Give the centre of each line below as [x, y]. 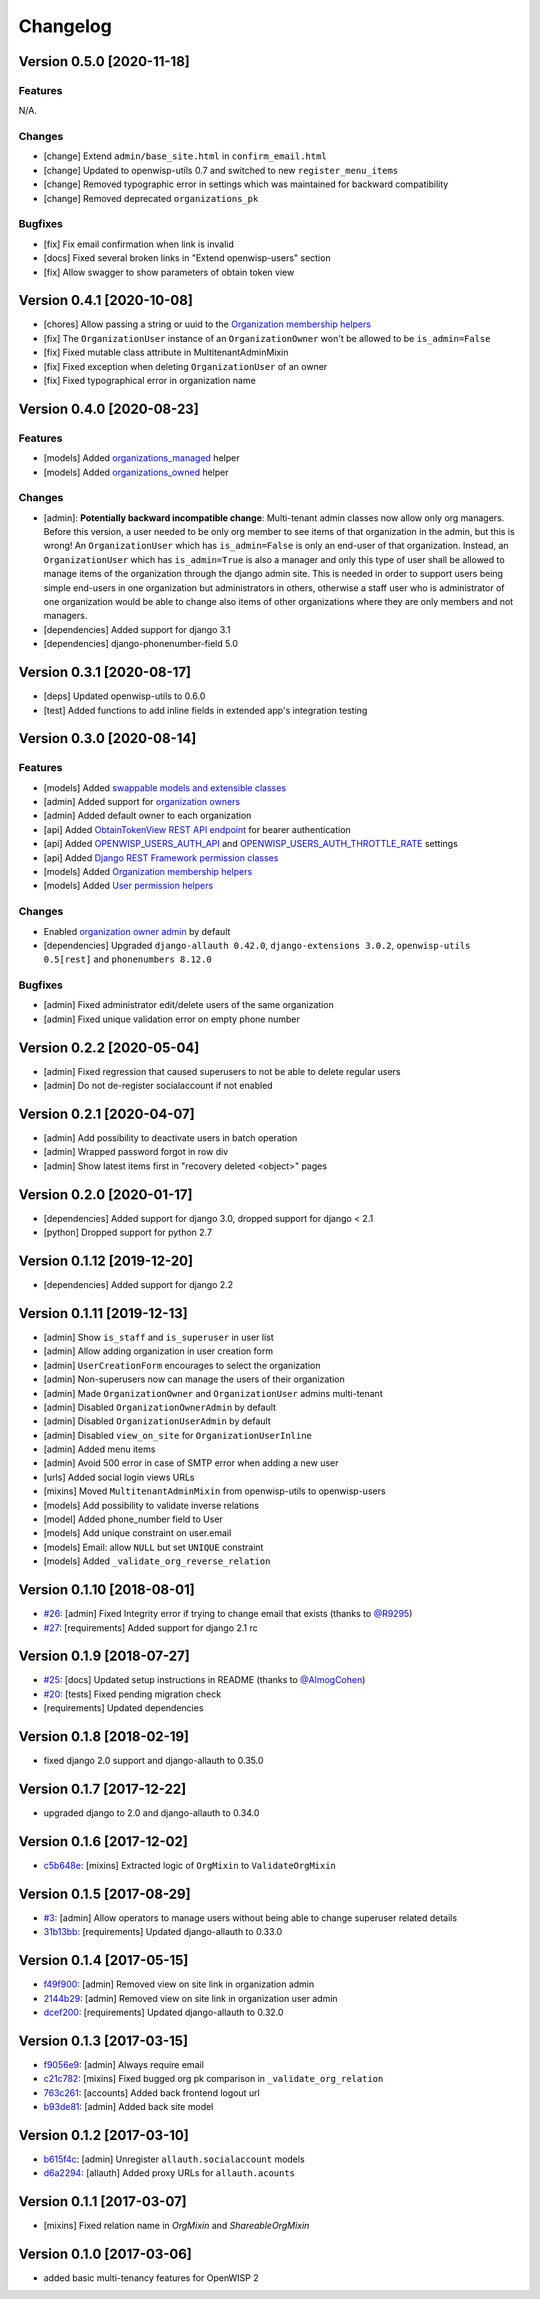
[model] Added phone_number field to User [133, 1519]
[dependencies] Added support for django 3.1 [137, 629]
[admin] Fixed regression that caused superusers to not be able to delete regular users [222, 1071]
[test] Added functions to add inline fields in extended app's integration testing [205, 710]
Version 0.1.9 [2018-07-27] [104, 1656]
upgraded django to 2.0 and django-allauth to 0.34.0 [151, 1813]
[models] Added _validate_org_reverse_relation [157, 1561]
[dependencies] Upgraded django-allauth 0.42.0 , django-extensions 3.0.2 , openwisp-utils [257, 945]
